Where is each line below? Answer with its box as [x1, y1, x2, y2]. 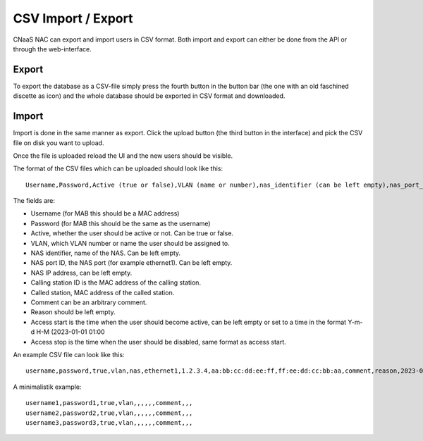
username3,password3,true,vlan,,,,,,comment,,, [25, 418, 193, 426]
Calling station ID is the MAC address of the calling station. [30, 278, 201, 287]
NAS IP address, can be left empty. [30, 268, 133, 277]
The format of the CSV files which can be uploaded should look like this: [13, 164, 223, 173]
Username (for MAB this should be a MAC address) [30, 209, 180, 218]
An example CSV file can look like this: [13, 350, 125, 359]
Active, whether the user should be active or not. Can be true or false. [30, 229, 234, 237]
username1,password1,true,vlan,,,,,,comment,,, [25, 399, 193, 407]
